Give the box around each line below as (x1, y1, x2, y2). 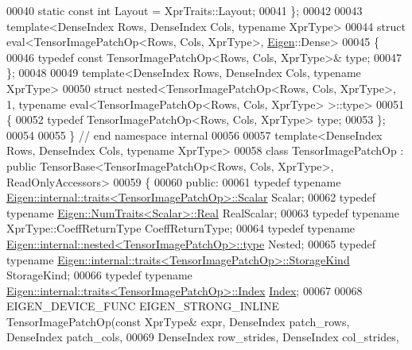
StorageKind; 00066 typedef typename (6, 267, 192, 283)
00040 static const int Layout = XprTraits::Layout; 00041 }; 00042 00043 (6, 2, 363, 18)
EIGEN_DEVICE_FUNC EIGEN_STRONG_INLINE (6, 298, 280, 314)
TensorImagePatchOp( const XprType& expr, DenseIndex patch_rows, (6, 313, 350, 329)
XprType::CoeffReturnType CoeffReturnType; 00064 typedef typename (6, 220, 356, 237)
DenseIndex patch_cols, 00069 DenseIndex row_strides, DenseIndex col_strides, (6, 329, 399, 345)
